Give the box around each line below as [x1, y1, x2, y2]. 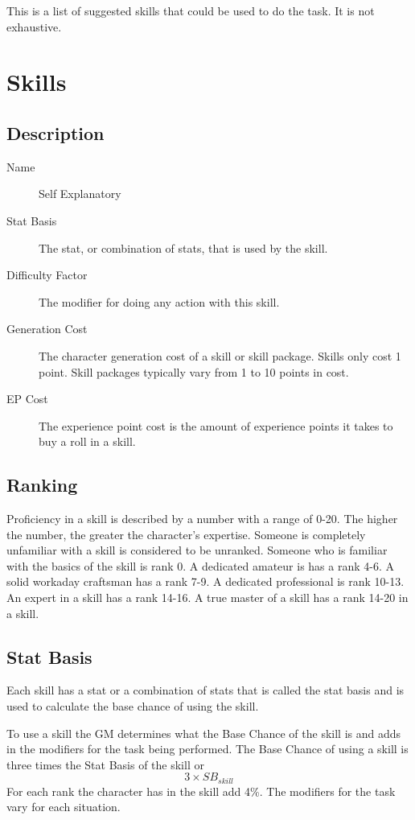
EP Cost [6, 390, 48, 407]
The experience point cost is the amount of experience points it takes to [39, 417, 393, 434]
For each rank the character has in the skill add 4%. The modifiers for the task [6, 782, 396, 799]
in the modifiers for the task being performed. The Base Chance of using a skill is [6, 740, 409, 757]
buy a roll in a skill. [39, 433, 136, 450]
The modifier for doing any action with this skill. [39, 293, 280, 310]
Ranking [6, 472, 78, 497]
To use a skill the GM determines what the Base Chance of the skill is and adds [6, 724, 401, 741]
